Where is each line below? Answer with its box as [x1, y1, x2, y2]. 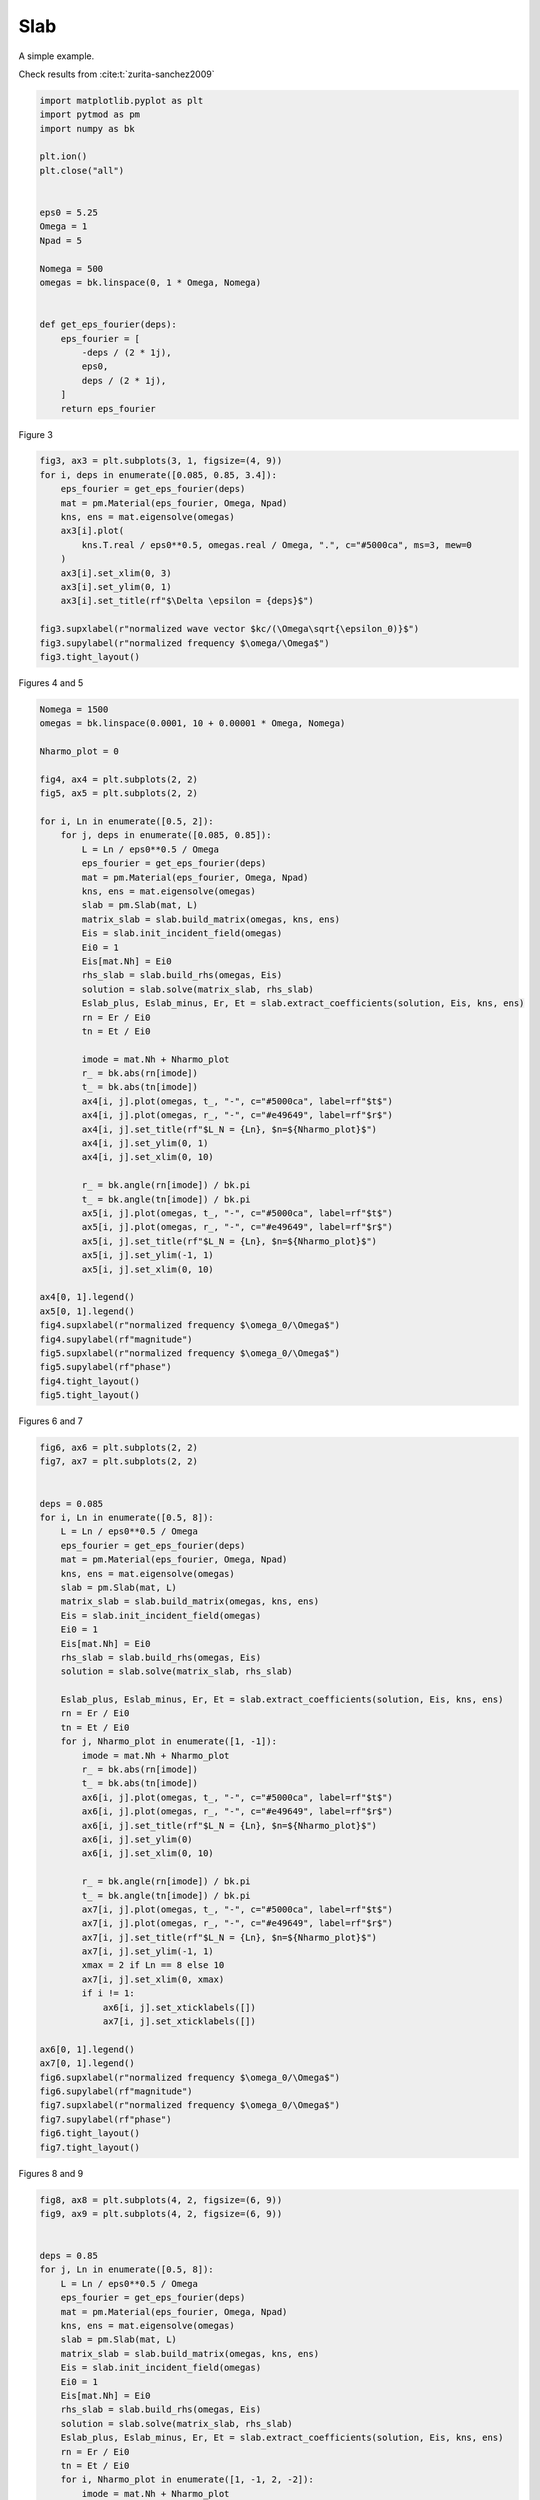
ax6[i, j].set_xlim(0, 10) [81, 1848, 214, 1859]
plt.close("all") [39, 165, 125, 176]
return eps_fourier [60, 403, 157, 414]
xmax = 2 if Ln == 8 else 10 [81, 1960, 225, 1971]
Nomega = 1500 [39, 703, 109, 715]
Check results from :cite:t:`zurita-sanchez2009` [18, 68, 215, 80]
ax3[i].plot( [60, 525, 125, 537]
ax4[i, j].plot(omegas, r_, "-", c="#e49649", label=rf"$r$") [81, 1110, 394, 1121]
